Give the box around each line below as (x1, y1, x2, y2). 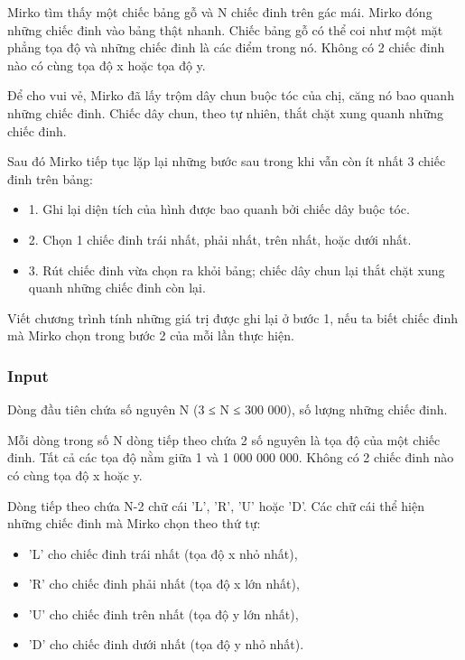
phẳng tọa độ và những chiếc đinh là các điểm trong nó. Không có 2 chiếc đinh (7, 38, 445, 57)
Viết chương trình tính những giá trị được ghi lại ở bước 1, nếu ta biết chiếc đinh (7, 308, 459, 327)
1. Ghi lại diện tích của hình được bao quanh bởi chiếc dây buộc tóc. (28, 200, 410, 218)
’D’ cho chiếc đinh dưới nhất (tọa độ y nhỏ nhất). (28, 635, 304, 654)
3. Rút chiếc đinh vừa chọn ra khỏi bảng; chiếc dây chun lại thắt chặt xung (28, 260, 445, 279)
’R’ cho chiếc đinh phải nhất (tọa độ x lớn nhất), (28, 574, 300, 593)
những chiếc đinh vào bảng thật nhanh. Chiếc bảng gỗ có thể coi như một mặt (7, 20, 443, 39)
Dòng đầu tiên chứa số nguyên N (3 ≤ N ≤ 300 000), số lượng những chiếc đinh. (7, 400, 448, 419)
